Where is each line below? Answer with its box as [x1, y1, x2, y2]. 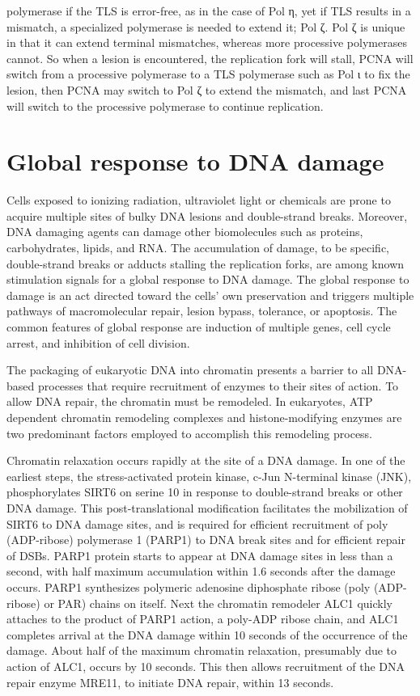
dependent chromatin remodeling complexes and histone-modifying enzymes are [6, 409, 402, 425]
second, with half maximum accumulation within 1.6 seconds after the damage [6, 563, 396, 580]
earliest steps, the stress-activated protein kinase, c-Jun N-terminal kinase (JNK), [6, 467, 412, 484]
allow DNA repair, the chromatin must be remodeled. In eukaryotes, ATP [6, 393, 373, 410]
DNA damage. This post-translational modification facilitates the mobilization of [6, 499, 408, 516]
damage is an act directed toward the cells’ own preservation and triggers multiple [6, 286, 414, 303]
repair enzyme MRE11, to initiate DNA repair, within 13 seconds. [6, 673, 334, 690]
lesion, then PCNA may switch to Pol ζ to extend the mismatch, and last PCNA [6, 81, 407, 98]
